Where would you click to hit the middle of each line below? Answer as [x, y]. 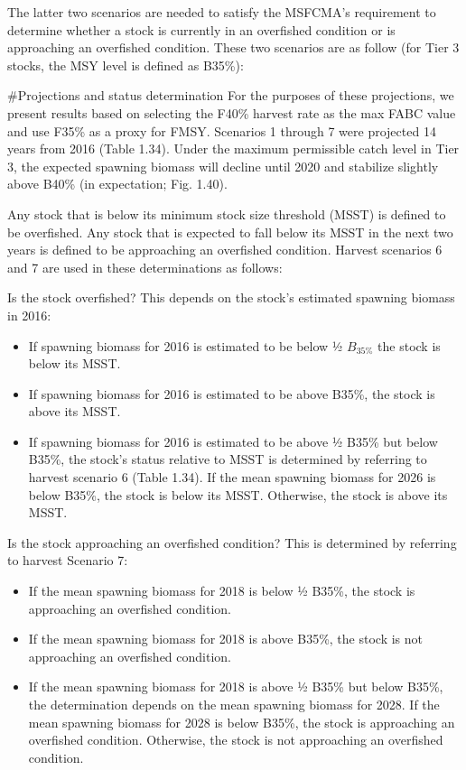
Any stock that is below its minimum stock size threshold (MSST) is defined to [227, 213]
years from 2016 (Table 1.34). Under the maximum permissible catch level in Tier [233, 148]
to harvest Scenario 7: [68, 560]
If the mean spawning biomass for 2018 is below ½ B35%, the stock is [222, 591]
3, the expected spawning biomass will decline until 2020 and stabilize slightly [223, 166]
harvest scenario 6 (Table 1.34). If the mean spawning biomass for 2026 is [232, 477]
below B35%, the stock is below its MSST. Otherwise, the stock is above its [238, 494]
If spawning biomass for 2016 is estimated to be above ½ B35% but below [233, 441]
